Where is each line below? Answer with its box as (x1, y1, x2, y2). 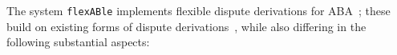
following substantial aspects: (6, 33, 150, 50)
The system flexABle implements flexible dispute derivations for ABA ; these (6, 2, 391, 18)
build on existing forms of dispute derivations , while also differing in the (6, 18, 367, 34)
